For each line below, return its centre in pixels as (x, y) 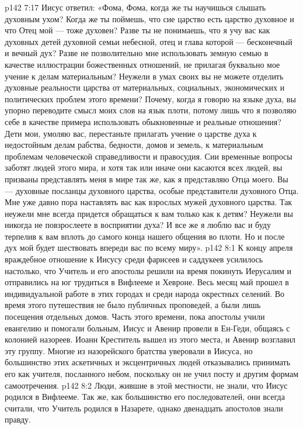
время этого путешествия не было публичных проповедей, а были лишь (133, 305)
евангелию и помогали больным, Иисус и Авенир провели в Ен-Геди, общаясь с (147, 328)
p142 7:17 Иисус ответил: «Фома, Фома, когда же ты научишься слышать (135, 7)
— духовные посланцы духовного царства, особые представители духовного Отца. (152, 190)
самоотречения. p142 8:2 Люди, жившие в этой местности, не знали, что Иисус (146, 385)
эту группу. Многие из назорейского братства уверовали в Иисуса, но (129, 350)
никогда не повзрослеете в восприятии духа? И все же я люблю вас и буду (138, 225)
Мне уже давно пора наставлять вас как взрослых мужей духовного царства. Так (149, 202)
